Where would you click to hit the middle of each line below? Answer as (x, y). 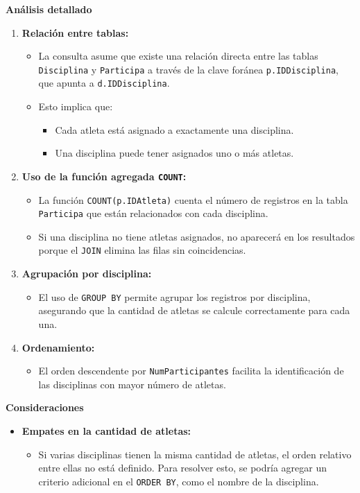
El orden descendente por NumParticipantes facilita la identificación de (191, 371)
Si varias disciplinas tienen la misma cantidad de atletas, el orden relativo (195, 454)
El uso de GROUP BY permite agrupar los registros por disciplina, (174, 296)
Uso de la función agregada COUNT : (104, 176)
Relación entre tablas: (75, 32)
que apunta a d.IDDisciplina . (104, 83)
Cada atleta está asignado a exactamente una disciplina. (174, 129)
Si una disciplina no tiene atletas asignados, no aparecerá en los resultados (197, 236)
